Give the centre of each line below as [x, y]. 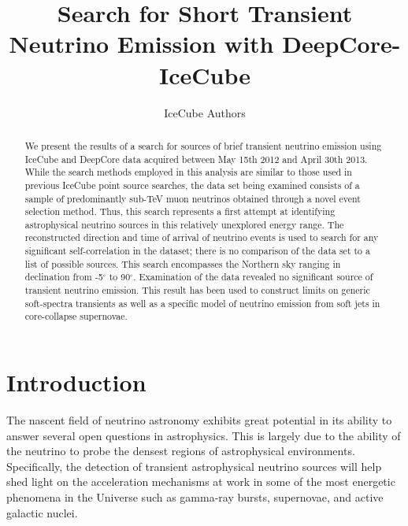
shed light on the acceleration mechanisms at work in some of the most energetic [201, 482]
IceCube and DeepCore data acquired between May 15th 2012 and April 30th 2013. [196, 159]
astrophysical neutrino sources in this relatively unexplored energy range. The [184, 224]
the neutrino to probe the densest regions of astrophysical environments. [181, 451]
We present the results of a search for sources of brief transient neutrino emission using [203, 145]
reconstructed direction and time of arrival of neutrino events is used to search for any [202, 237]
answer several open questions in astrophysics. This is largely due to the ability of [204, 435]
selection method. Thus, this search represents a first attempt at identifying [180, 211]
